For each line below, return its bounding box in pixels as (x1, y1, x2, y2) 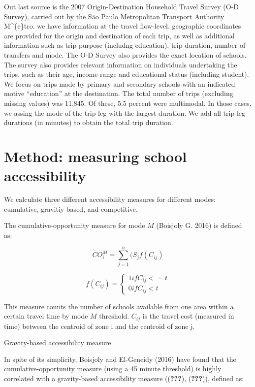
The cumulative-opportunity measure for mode (4, 220, 145, 230)
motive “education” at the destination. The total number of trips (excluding (4, 88, 233, 98)
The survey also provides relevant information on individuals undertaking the (4, 59, 237, 69)
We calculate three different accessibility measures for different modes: (4, 194, 216, 204)
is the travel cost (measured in (142, 311, 234, 321)
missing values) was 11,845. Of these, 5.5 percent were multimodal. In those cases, (4, 97, 252, 108)
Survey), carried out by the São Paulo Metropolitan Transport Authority (4, 11, 224, 21)
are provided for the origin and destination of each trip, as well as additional (4, 30, 235, 40)
